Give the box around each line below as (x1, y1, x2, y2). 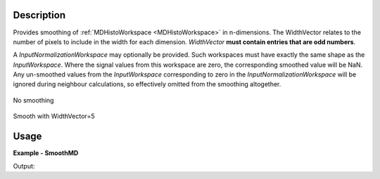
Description (13, 9, 66, 21)
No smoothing (13, 95, 54, 105)
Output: (13, 161, 35, 170)
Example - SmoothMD (13, 149, 79, 157)
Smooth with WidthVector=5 (13, 112, 95, 121)
